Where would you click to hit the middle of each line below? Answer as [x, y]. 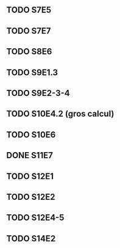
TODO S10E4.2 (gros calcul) [60, 114]
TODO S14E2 [31, 239]
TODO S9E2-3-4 [38, 93]
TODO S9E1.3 [32, 72]
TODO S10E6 [31, 135]
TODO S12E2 [31, 197]
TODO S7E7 [29, 31]
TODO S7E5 [29, 10]
